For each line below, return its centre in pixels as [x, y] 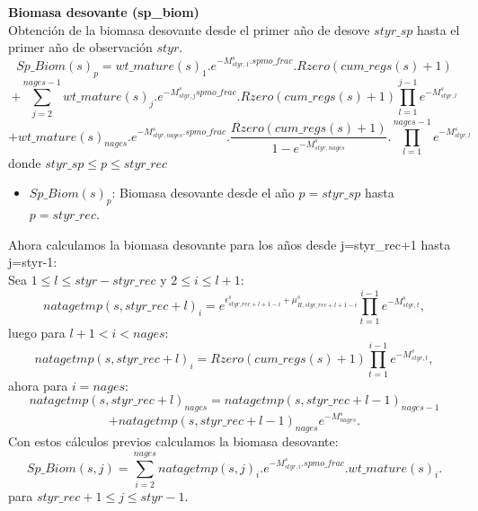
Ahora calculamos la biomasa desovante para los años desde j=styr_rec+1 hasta [230, 244]
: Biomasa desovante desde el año [203, 193]
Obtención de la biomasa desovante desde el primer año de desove [189, 29]
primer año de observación [80, 47]
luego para [37, 332]
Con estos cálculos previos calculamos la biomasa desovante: [173, 441]
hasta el [438, 29]
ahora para [38, 385]
